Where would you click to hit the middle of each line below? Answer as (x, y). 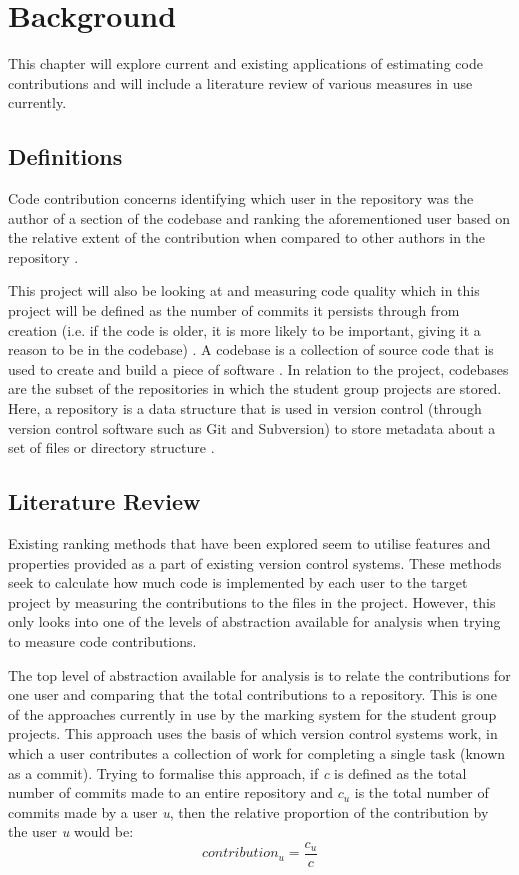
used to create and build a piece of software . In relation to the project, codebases (258, 368)
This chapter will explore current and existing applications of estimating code (245, 63)
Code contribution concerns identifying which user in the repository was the (241, 198)
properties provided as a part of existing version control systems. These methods (255, 562)
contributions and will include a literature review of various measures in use (240, 82)
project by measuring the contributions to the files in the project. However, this (252, 601)
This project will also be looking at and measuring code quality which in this (244, 290)
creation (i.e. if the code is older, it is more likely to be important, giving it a (244, 329)
